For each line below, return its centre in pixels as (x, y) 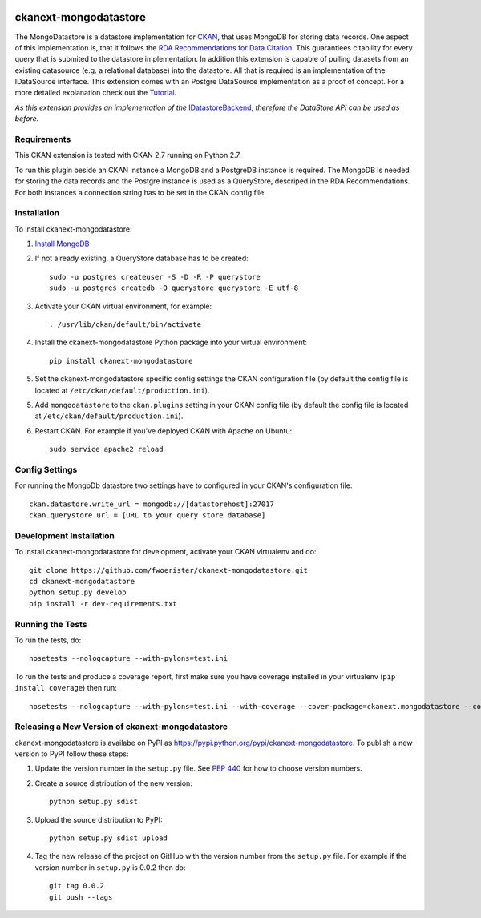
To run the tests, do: (48, 640)
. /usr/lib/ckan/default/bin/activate (125, 325)
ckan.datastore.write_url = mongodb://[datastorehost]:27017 (152, 504)
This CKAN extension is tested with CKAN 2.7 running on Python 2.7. (128, 155)
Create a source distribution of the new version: (113, 783)
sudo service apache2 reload (106, 449)
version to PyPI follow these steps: (72, 754)
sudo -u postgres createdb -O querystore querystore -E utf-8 (174, 288)
